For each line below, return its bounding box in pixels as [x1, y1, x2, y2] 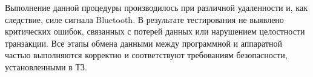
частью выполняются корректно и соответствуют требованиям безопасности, [5, 49, 288, 61]
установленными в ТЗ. [5, 60, 87, 73]
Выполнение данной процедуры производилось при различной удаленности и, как [5, 1, 308, 13]
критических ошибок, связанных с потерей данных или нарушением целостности [5, 25, 305, 38]
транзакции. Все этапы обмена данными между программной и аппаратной [5, 36, 282, 49]
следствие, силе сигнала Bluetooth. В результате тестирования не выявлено [5, 13, 284, 25]
